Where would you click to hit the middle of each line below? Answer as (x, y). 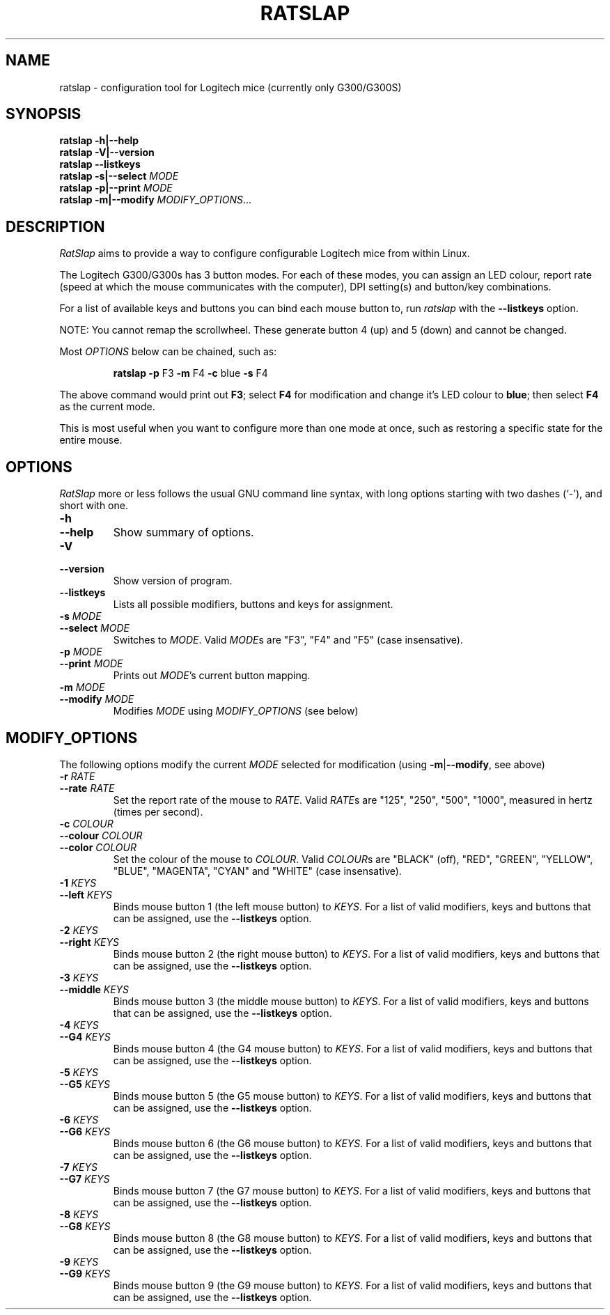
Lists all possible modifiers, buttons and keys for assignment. (253, 605)
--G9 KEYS (85, 1273)
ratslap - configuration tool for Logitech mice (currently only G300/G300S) (230, 87)
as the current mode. (107, 407)
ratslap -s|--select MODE (119, 176)
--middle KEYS (94, 989)
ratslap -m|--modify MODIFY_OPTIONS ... (156, 200)
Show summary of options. (183, 532)
